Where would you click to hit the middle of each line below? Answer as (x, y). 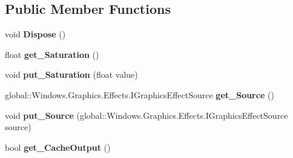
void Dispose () (35, 34)
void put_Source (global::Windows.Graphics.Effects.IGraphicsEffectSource (146, 115)
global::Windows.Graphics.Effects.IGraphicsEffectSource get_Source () (140, 94)
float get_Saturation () (52, 54)
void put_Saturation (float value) (71, 74)
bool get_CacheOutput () (58, 147)
